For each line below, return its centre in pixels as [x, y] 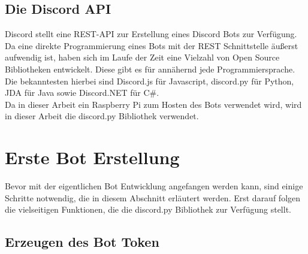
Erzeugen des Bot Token [82, 242]
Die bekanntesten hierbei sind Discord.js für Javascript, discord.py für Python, [150, 81]
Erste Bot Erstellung [92, 157]
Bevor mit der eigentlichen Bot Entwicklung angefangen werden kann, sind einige [154, 186]
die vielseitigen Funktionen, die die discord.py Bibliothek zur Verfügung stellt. [148, 209]
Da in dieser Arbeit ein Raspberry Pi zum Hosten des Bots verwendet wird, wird [153, 104]
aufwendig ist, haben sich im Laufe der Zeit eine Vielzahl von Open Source [142, 57]
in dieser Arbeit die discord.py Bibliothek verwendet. [102, 116]
